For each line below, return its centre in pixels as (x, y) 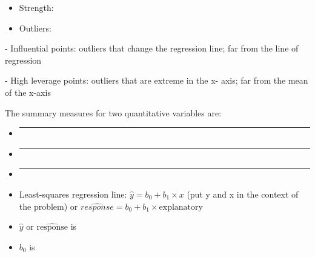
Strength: (36, 7)
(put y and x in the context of (243, 194)
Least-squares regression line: (73, 194)
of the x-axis (28, 92)
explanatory (181, 207)
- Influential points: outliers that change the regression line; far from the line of (152, 48)
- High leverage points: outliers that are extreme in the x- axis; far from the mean (157, 80)
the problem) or (48, 206)
